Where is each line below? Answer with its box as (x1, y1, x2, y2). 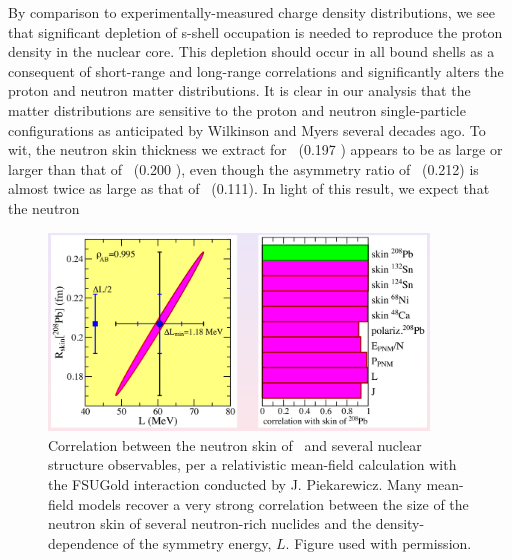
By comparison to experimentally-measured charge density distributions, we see (8, 2, 495, 22)
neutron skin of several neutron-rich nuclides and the (48, 513, 372, 534)
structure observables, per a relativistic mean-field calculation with (48, 454, 457, 475)
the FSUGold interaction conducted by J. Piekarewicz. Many (48, 473, 422, 494)
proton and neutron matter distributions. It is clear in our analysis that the (8, 80, 471, 101)
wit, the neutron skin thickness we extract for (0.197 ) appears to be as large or (8, 139, 503, 160)
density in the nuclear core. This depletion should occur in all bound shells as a (8, 41, 495, 62)
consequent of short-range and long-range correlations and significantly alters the (8, 60, 504, 81)
